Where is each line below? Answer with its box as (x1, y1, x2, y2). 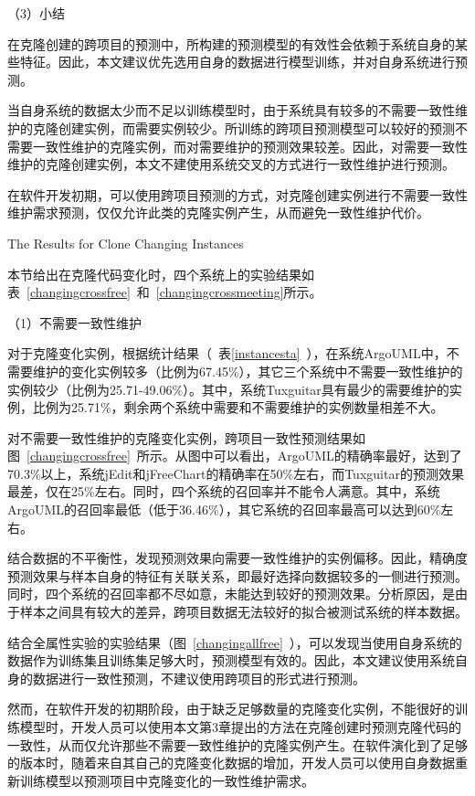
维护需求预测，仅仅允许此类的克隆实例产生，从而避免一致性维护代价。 (7, 203, 429, 222)
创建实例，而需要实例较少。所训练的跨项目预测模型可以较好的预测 (58, 118, 455, 137)
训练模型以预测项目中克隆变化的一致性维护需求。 (19, 770, 314, 790)
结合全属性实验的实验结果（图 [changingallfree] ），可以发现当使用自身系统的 (7, 632, 462, 652)
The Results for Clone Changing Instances (7, 233, 244, 252)
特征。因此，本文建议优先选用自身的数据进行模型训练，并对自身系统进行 (19, 52, 455, 71)
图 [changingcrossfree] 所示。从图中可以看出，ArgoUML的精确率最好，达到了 (7, 446, 462, 465)
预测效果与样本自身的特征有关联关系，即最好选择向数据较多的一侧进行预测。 (7, 566, 468, 585)
